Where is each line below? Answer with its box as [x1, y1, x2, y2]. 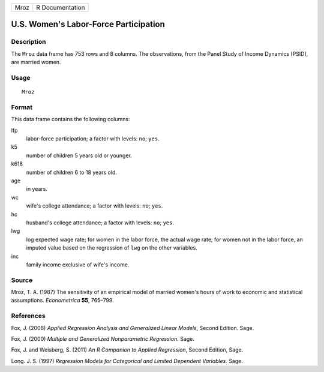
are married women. [11, 59, 61, 66]
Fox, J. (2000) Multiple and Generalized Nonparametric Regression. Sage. [11, 335, 195, 342]
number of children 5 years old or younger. [26, 152, 132, 159]
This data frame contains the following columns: [11, 116, 130, 123]
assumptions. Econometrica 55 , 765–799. [11, 297, 114, 304]
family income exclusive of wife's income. [26, 261, 130, 268]
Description [11, 38, 46, 46]
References [11, 312, 46, 320]
